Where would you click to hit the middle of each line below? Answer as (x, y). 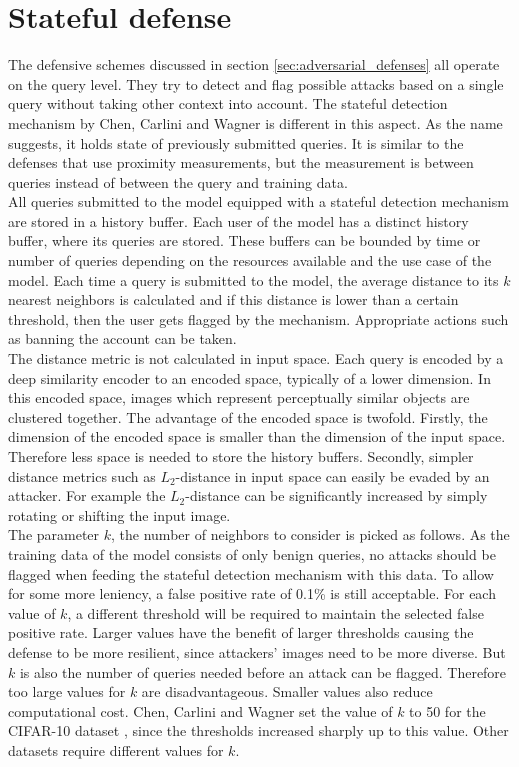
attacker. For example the (87, 495)
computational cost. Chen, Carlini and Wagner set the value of (200, 710)
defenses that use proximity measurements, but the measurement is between (241, 162)
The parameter (54, 534)
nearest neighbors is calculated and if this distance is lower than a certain (233, 299)
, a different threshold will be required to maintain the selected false (275, 612)
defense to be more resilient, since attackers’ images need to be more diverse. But (257, 651)
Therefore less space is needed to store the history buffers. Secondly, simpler (241, 456)
